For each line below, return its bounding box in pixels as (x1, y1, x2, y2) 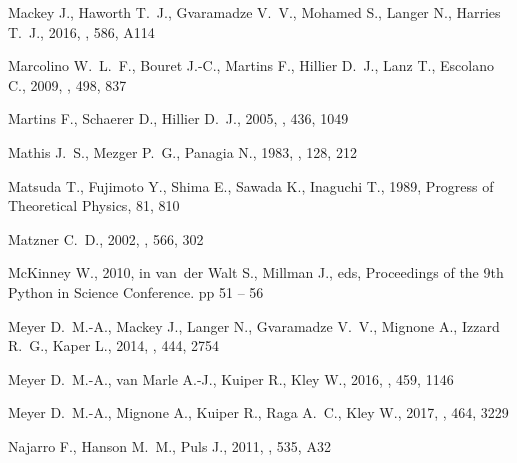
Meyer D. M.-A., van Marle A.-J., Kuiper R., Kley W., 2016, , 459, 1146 (8, 368, 454, 389)
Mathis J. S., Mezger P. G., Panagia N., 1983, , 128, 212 (8, 141, 357, 162)
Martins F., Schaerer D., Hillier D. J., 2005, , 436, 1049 (8, 108, 349, 129)
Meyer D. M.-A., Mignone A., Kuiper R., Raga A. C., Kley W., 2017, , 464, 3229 (8, 402, 509, 423)
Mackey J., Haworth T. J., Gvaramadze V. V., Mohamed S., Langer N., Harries (8, 2, 501, 22)
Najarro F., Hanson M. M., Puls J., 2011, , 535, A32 (8, 435, 331, 456)
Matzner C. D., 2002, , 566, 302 (8, 228, 204, 249)
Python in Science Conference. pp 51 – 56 (8, 281, 264, 302)
